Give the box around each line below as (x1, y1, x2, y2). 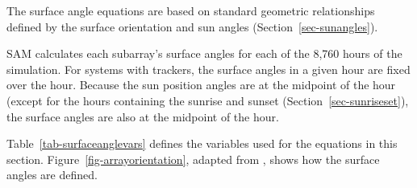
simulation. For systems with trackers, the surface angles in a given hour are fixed (6, 60, 411, 77)
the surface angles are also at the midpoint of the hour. (6, 108, 279, 125)
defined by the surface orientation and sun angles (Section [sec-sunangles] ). (6, 18, 378, 35)
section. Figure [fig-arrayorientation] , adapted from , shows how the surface (6, 150, 380, 167)
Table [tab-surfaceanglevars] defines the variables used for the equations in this (6, 135, 398, 152)
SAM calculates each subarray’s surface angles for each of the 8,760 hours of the (6, 45, 402, 62)
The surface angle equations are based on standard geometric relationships (6, 2, 375, 18)
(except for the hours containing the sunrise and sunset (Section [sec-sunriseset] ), (6, 92, 409, 108)
